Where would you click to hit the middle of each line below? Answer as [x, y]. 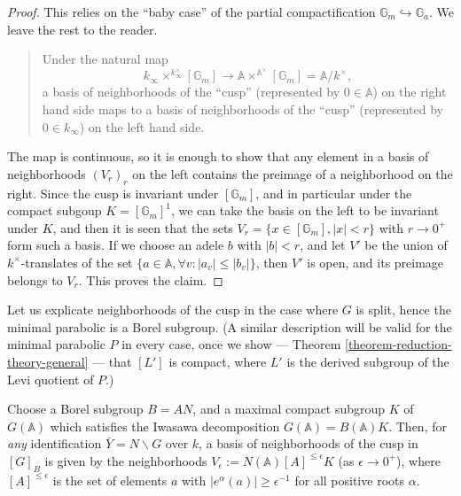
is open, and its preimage [375, 262]
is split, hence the [403, 310]
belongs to [35, 279]
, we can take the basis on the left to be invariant [305, 210]
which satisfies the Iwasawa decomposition [165, 426]
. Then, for [418, 426]
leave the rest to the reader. [82, 29]
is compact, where [218, 361]
